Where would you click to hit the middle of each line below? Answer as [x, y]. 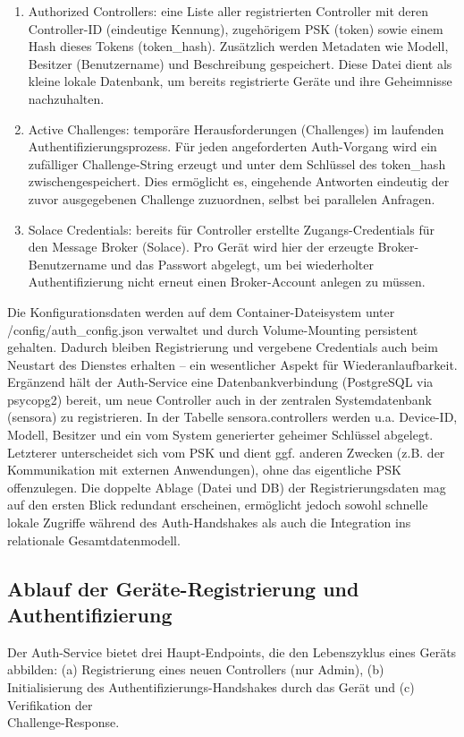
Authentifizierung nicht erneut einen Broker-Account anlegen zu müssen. [227, 282]
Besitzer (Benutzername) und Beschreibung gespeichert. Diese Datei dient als [240, 63]
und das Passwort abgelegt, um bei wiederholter [242, 264]
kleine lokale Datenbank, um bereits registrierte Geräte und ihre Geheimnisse [240, 81]
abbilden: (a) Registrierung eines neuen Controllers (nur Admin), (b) [196, 669]
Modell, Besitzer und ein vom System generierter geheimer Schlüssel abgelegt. [220, 435]
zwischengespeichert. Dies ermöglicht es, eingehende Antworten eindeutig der [239, 181]
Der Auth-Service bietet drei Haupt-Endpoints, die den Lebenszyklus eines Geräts [232, 651]
